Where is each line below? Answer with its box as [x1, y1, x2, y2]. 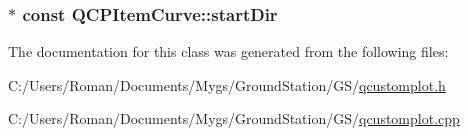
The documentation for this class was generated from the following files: [8, 41, 449, 62]
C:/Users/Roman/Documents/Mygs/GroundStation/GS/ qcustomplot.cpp [8, 108, 460, 129]
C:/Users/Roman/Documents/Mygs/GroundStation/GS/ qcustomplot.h [8, 74, 446, 95]
